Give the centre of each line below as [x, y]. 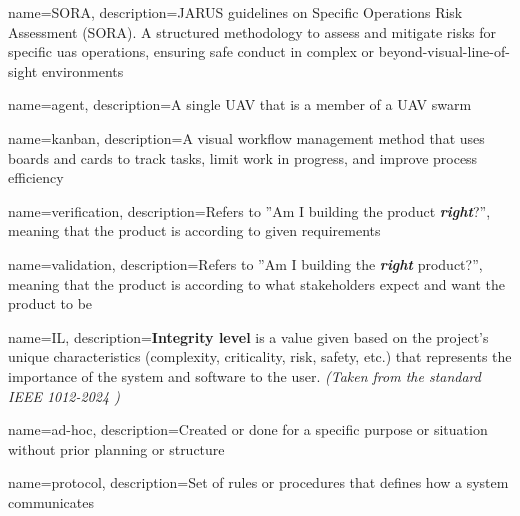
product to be [50, 303]
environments [82, 70]
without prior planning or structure [116, 448]
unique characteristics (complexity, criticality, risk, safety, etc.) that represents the [260, 356]
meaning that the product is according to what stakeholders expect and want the [256, 283]
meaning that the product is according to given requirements [194, 230]
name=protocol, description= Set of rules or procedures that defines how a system [258, 482]
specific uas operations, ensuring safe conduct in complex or [191, 51]
